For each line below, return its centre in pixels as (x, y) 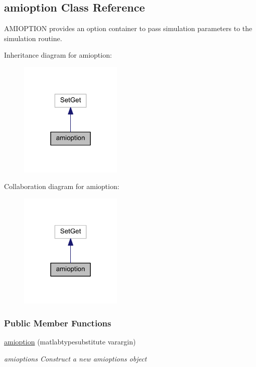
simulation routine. (33, 38)
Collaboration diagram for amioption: (62, 186)
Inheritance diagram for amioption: (58, 55)
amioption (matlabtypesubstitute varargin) (70, 342)
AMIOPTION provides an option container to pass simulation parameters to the (128, 28)
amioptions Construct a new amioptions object (76, 358)
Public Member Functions (58, 323)
